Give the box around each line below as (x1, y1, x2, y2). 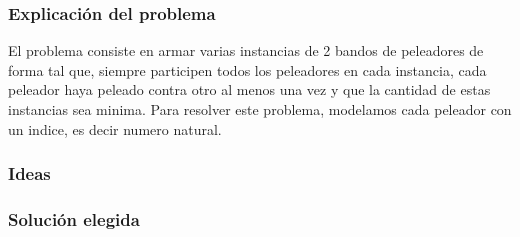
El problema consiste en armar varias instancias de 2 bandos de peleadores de (8, 40, 484, 61)
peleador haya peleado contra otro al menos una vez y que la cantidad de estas (8, 79, 491, 100)
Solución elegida (8, 206, 140, 231)
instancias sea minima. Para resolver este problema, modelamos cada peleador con (8, 99, 512, 119)
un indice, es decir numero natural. (8, 118, 222, 139)
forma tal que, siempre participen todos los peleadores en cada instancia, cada (8, 59, 487, 80)
